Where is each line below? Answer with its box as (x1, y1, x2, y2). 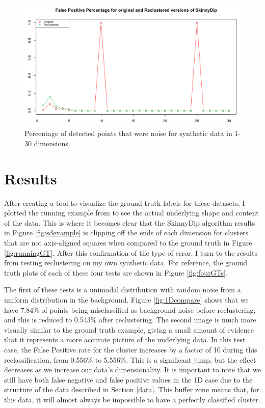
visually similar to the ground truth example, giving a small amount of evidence (4, 324, 254, 335)
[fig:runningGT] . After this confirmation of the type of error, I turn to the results (4, 247, 257, 258)
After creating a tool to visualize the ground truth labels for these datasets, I (4, 197, 245, 208)
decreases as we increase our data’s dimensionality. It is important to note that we (4, 364, 261, 375)
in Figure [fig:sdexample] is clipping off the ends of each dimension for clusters (4, 227, 249, 238)
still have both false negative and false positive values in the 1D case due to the (4, 374, 253, 385)
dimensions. (34, 138, 70, 148)
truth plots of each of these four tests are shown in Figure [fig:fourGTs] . (4, 267, 228, 278)
